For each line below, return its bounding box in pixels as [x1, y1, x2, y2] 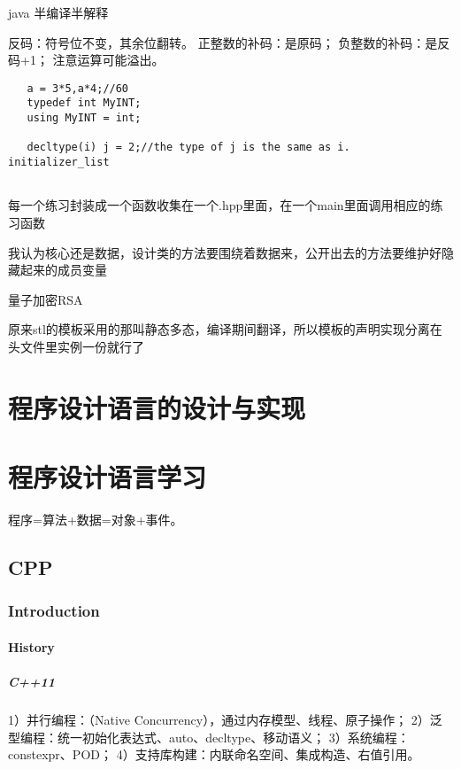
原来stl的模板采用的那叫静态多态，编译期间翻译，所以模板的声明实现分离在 [8, 320, 442, 338]
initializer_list [8, 156, 110, 169]
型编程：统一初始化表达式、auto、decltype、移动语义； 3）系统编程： [8, 727, 410, 746]
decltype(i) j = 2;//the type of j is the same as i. [27, 141, 350, 154]
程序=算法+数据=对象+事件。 [8, 510, 183, 529]
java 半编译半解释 [8, 4, 109, 21]
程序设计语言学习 [8, 459, 207, 495]
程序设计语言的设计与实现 [8, 389, 306, 425]
